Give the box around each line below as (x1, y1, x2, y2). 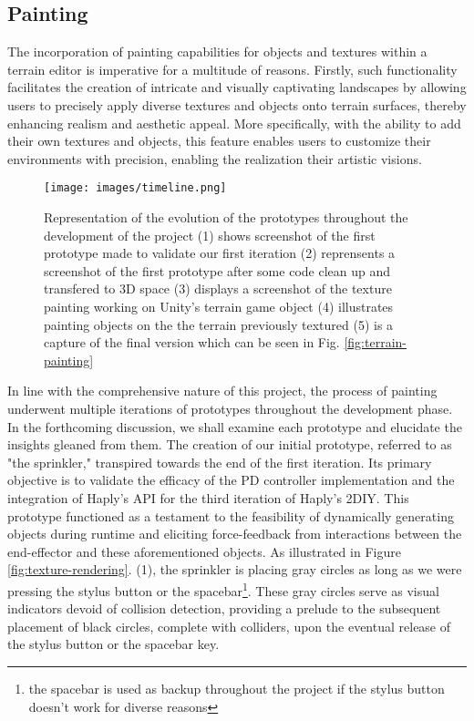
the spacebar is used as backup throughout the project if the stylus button (28, 678, 445, 697)
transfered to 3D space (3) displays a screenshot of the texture (44, 279, 392, 298)
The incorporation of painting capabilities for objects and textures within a (7, 42, 428, 61)
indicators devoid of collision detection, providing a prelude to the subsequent (7, 599, 441, 618)
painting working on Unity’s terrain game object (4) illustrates (44, 296, 394, 315)
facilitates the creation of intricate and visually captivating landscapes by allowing (7, 77, 467, 97)
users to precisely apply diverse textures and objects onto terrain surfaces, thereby (7, 95, 467, 114)
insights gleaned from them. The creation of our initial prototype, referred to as (7, 435, 452, 454)
